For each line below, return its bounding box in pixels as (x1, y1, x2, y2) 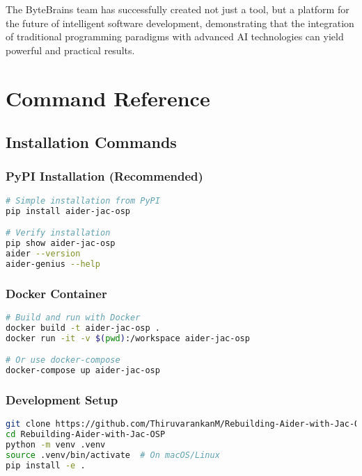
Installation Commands (6, 131, 177, 153)
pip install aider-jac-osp (6, 206, 130, 216)
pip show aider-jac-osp (6, 238, 116, 249)
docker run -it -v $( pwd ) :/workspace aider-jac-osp (6, 333, 250, 343)
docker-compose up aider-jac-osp (6, 366, 160, 376)
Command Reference (6, 83, 210, 112)
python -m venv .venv (6, 439, 106, 450)
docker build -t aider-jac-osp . (6, 322, 160, 333)
